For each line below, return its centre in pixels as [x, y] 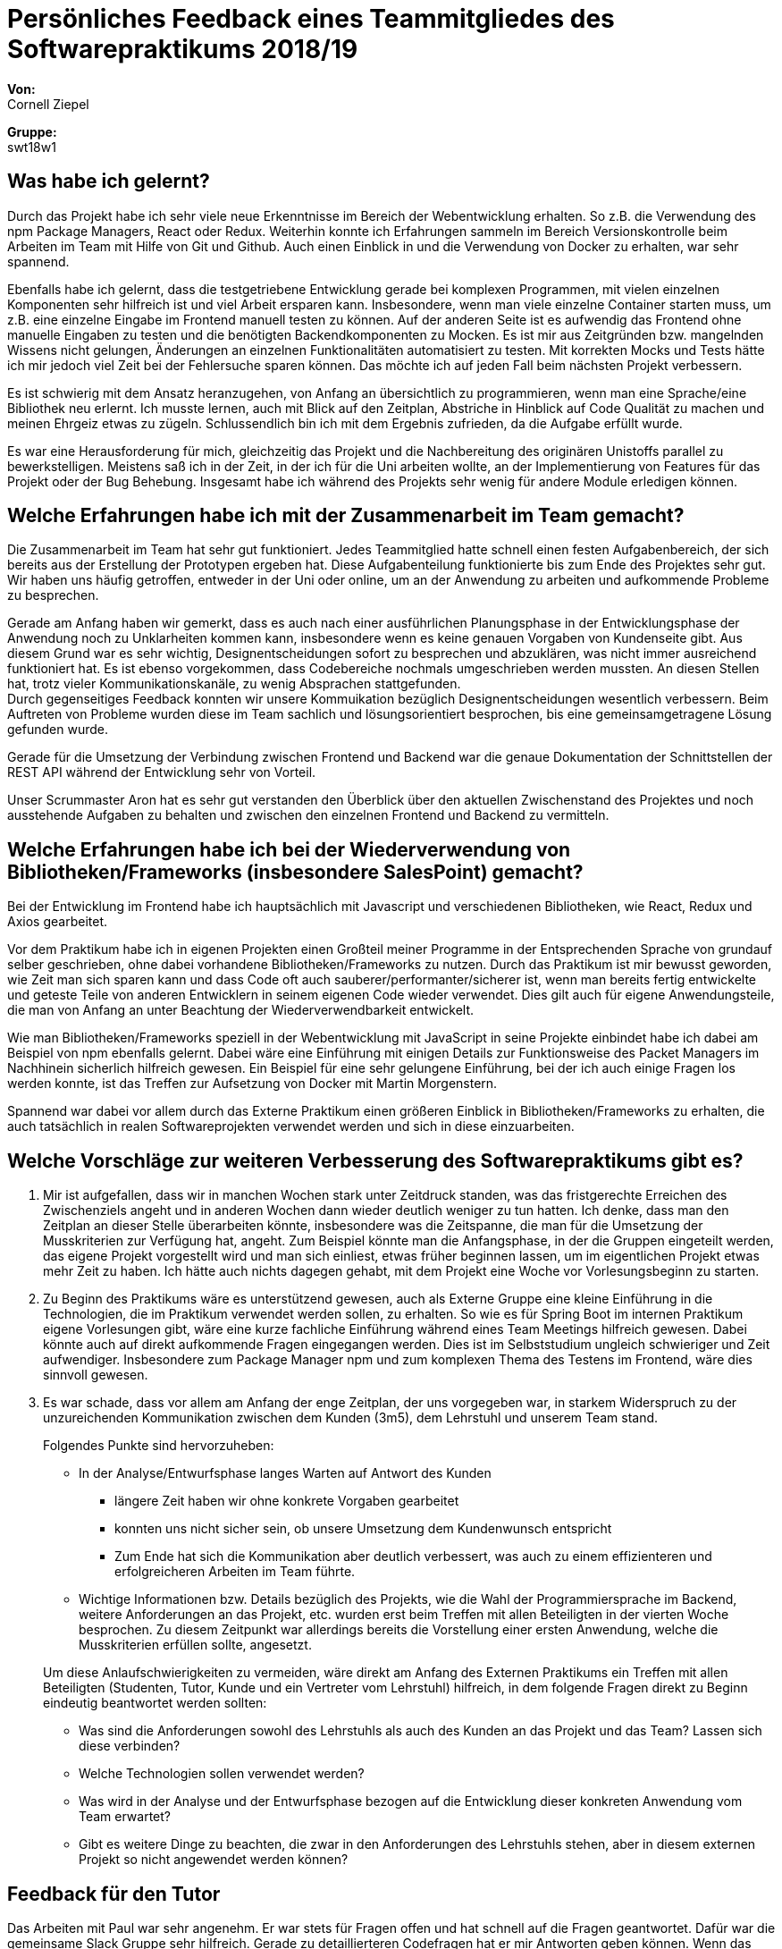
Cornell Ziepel [48, 104]
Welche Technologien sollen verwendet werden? [222, 1774]
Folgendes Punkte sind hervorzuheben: [159, 1446]
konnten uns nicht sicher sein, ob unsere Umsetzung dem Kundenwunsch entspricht [363, 1529]
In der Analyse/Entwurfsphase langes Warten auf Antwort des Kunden [285, 1473]
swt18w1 [32, 147]
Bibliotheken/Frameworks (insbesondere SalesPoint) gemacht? [295, 872]
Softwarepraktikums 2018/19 [183, 49]
